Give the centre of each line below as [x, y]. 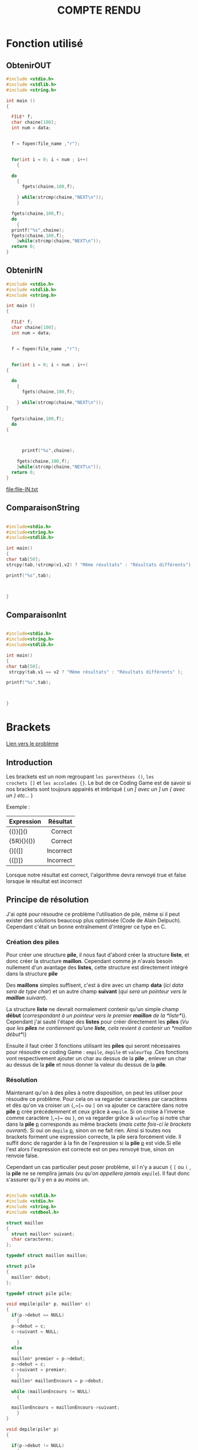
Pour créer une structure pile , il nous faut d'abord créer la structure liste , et [98, 955]
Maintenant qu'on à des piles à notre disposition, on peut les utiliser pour [95, 1093]
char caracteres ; [33, 1239]
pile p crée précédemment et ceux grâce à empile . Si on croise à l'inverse [95, 1112]
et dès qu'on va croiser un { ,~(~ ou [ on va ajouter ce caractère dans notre [97, 1105]
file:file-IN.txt [22, 489]
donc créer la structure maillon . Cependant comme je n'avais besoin [89, 961]
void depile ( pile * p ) [33, 1429]
